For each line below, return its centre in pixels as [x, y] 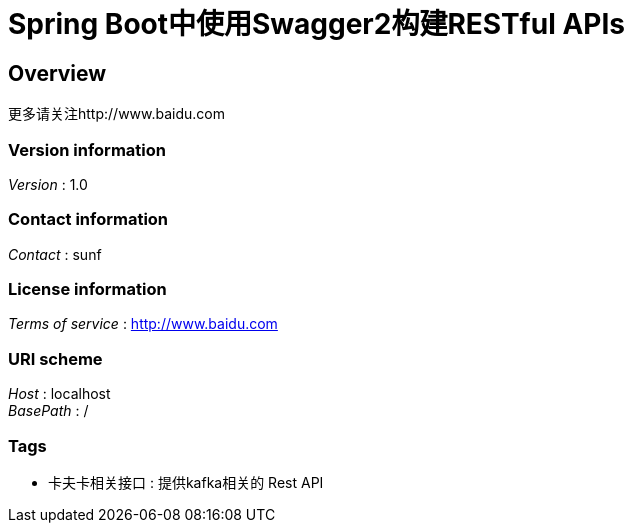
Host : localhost [59, 394]
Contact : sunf [55, 254]
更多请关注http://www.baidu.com [117, 114]
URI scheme [55, 358]
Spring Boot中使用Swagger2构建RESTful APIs [316, 24]
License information [87, 289]
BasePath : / [48, 411]
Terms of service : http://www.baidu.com [143, 324]
